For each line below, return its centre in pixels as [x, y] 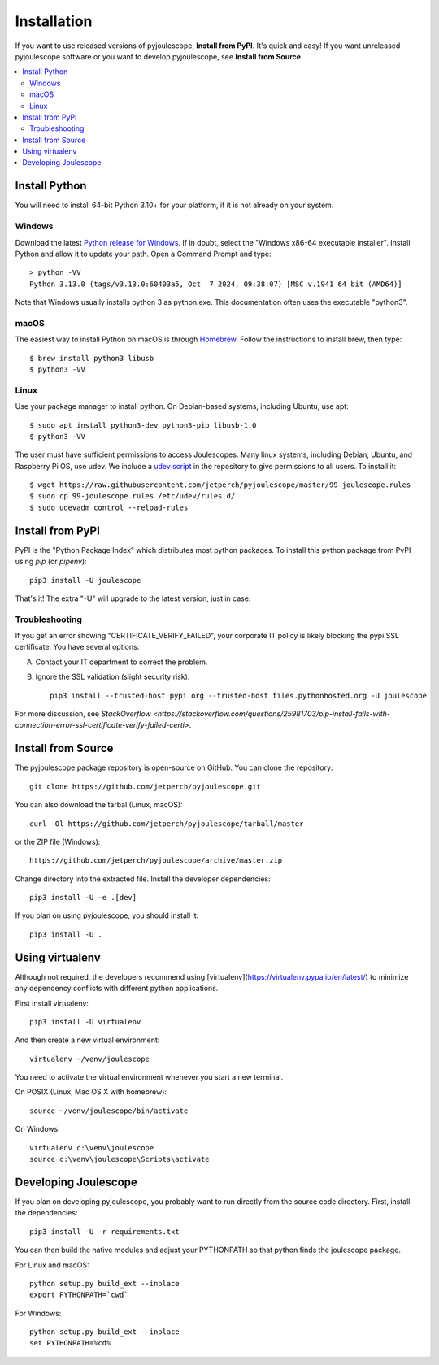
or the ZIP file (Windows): [58, 841]
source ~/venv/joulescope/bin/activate [109, 1111]
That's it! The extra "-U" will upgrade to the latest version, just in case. [133, 598]
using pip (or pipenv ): [51, 562]
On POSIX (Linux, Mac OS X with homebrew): [91, 1092]
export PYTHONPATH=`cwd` [79, 1295]
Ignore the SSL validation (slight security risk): [113, 677]
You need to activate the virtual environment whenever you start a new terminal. [149, 1077]
